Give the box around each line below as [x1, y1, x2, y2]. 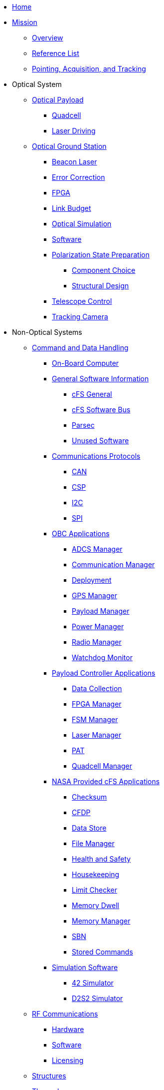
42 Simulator [72, 979, 114, 987]
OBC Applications [52, 529, 110, 538]
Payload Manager [72, 607, 130, 615]
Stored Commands [72, 948, 133, 956]
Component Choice [72, 266, 136, 274]
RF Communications [32, 1010, 98, 1018]
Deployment [72, 576, 112, 584]
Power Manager [72, 622, 124, 631]
